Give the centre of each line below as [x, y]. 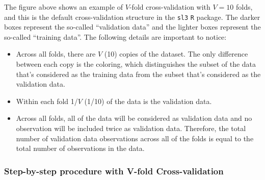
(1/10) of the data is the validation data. [148, 101]
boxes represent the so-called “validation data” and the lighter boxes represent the [132, 27]
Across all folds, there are [56, 54]
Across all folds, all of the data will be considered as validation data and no [134, 118]
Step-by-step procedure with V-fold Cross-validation [114, 171]
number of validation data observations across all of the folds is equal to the [135, 138]
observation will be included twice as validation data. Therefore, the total [131, 128]
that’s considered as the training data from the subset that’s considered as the [138, 74]
